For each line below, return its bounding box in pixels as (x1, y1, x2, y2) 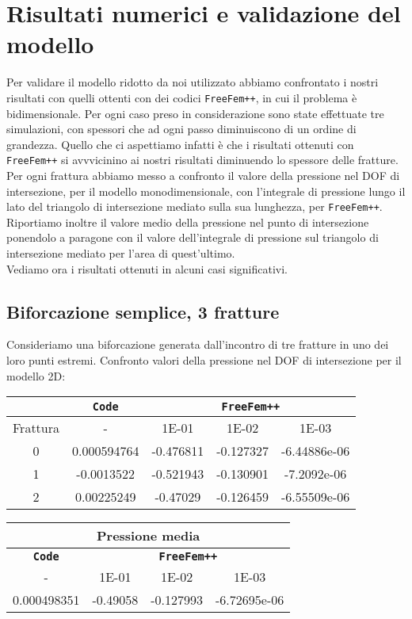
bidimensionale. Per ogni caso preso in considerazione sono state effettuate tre (6, 105, 384, 121)
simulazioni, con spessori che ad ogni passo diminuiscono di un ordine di (6, 120, 357, 137)
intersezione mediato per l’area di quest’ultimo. (6, 245, 235, 262)
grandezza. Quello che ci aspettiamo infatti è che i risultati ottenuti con (6, 136, 354, 152)
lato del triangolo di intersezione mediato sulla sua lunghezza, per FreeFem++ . (6, 198, 383, 215)
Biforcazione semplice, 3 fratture (6, 299, 280, 323)
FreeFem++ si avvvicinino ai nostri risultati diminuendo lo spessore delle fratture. (6, 151, 399, 168)
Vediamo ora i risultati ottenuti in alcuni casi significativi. (6, 260, 288, 277)
